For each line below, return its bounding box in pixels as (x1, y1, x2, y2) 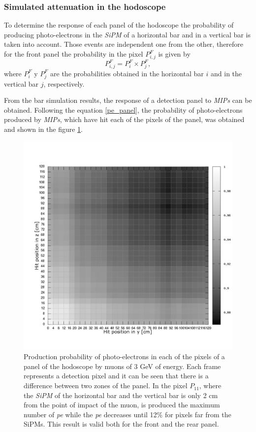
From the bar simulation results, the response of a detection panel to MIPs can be (4, 95, 252, 105)
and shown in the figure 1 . (4, 124, 83, 134)
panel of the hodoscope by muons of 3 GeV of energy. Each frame (24, 361, 221, 371)
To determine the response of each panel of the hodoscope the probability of (4, 20, 234, 30)
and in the (211, 68, 242, 78)
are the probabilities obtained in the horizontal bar (50, 68, 204, 78)
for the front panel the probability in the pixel (4, 49, 143, 59)
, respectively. (43, 78, 85, 89)
